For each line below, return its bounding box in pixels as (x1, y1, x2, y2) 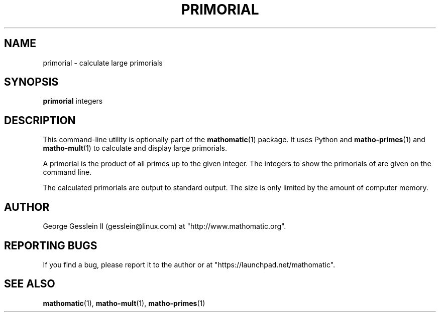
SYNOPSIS (4, 76, 59, 89)
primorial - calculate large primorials (43, 58, 163, 67)
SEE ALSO (4, 277, 55, 290)
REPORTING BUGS (4, 239, 97, 252)
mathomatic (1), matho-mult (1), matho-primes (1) (43, 298, 205, 307)
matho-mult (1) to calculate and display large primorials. (43, 144, 227, 153)
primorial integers (43, 97, 103, 106)
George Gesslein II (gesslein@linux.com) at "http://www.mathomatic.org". (43, 222, 286, 231)
